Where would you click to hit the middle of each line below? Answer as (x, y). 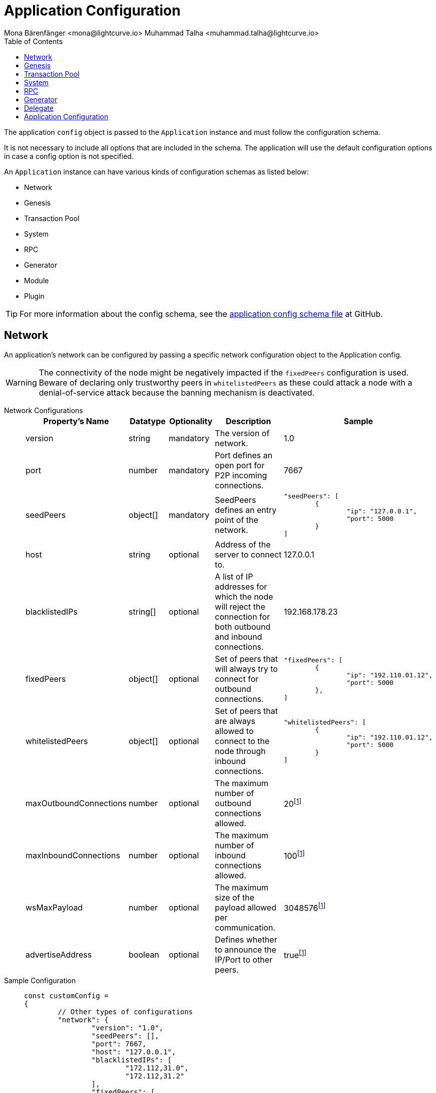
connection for (243, 616)
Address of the (243, 544)
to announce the (246, 949)
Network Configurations (44, 410)
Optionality (191, 421)
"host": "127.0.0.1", (134, 1052)
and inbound (239, 636)
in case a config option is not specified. (69, 156)
